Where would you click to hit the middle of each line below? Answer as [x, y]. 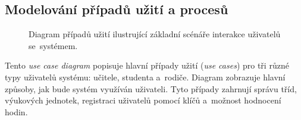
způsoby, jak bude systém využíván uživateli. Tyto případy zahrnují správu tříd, [151, 88]
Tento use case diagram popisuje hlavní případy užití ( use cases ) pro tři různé [147, 65]
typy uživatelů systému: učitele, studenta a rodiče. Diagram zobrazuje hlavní [145, 77]
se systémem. [53, 45]
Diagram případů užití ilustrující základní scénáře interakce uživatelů [155, 34]
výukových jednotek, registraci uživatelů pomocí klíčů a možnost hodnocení [143, 100]
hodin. [16, 111]
